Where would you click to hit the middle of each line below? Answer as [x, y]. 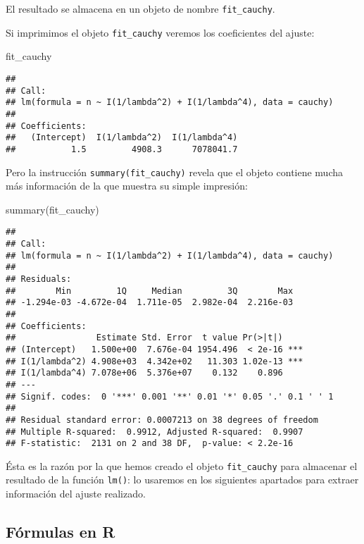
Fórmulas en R [61, 532]
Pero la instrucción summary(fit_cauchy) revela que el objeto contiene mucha [175, 172]
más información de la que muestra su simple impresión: [127, 186]
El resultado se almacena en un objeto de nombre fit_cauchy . [140, 8]
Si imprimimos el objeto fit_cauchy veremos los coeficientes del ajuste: [160, 32]
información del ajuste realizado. [76, 494]
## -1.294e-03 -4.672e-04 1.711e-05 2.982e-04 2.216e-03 [150, 303]
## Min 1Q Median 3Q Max [150, 291]
